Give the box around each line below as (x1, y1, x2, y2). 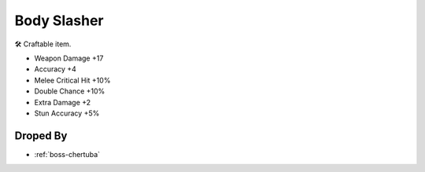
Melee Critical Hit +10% (34, 75, 111, 85)
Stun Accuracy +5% (34, 108, 100, 118)
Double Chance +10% (34, 86, 105, 96)
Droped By (14, 129, 68, 142)
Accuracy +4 (34, 64, 76, 74)
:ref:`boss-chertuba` (34, 149, 101, 159)
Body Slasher (14, 12, 104, 29)
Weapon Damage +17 (34, 53, 104, 63)
